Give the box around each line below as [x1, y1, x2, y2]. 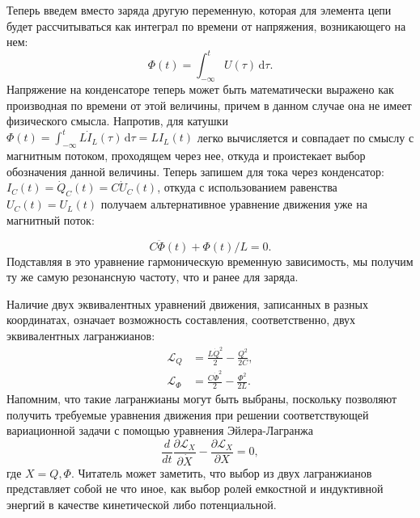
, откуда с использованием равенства [157, 179, 337, 196]
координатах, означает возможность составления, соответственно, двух [6, 311, 356, 328]
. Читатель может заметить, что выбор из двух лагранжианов [70, 464, 372, 481]
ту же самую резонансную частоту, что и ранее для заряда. [6, 268, 299, 285]
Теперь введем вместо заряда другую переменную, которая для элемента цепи [6, 2, 392, 18]
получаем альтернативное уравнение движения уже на [100, 196, 367, 213]
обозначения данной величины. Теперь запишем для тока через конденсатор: [6, 162, 384, 179]
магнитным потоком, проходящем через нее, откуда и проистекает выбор [6, 147, 366, 164]
